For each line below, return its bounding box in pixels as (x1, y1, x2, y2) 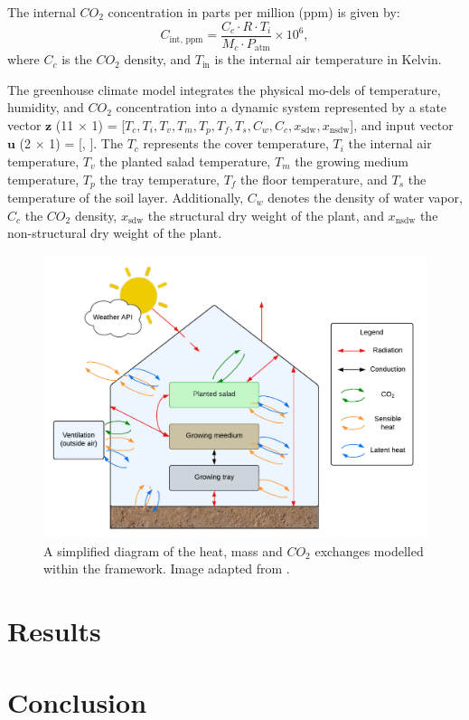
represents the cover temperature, (143, 134, 329, 153)
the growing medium (295, 151, 408, 170)
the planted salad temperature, (99, 151, 271, 170)
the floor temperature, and (240, 169, 388, 188)
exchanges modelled (314, 541, 424, 560)
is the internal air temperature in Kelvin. (214, 50, 442, 69)
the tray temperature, (99, 169, 220, 188)
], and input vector (350, 115, 454, 134)
